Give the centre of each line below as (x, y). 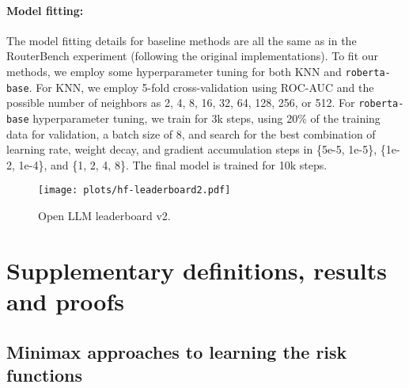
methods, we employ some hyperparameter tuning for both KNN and (174, 71)
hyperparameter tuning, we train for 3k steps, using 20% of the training (206, 118)
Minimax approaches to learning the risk (177, 351)
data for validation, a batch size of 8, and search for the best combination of (191, 133)
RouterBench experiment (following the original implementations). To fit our (193, 56)
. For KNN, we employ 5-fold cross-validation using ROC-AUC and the (201, 87)
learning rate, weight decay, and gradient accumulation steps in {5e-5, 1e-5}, (192, 149)
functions (45, 374)
